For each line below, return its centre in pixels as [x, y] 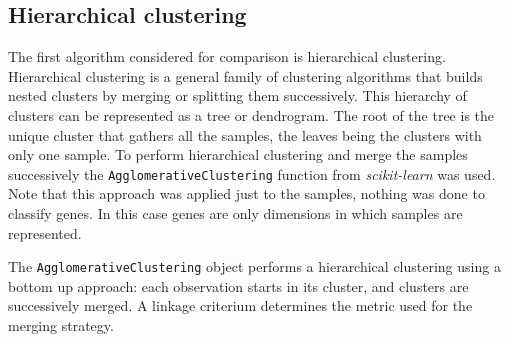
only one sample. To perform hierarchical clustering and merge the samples [238, 154]
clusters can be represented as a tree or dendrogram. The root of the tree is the [251, 114]
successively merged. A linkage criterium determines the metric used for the [240, 305]
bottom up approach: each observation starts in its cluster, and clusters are [238, 285]
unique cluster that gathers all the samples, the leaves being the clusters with [245, 134]
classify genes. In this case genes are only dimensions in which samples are [235, 213]
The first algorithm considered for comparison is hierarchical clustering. [227, 56]
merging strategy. [61, 325]
